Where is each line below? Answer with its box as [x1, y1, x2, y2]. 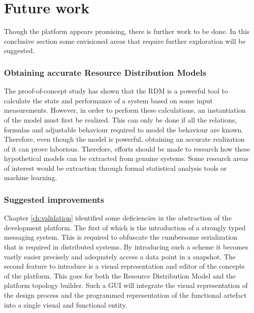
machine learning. [4, 172, 57, 183]
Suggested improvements [4, 193, 104, 205]
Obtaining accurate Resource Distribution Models [4, 66, 206, 78]
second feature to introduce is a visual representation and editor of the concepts [4, 261, 245, 271]
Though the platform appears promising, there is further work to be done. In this [4, 26, 250, 36]
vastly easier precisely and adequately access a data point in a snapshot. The [4, 251, 236, 261]
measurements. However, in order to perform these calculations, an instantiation [4, 105, 246, 115]
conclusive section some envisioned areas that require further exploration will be [4, 35, 246, 46]
